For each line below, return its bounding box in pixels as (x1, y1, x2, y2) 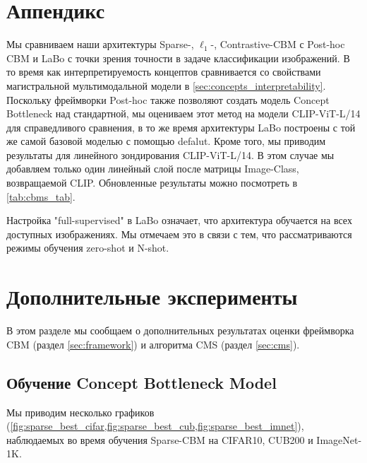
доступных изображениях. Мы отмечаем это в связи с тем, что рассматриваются (6, 226, 352, 241)
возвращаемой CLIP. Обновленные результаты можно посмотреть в (6, 175, 298, 190)
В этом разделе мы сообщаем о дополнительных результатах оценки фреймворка (6, 323, 354, 338)
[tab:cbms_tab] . (6, 189, 76, 204)
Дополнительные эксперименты (6, 282, 298, 311)
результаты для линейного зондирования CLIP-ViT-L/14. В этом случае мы (6, 147, 335, 162)
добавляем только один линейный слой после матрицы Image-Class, (6, 161, 299, 176)
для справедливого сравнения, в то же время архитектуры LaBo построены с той (6, 119, 356, 134)
